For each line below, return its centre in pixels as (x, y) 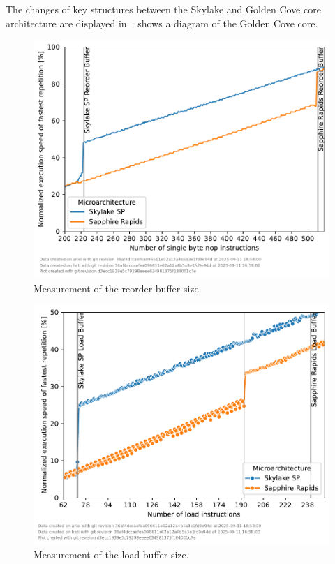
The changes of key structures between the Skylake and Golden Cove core (163, 9)
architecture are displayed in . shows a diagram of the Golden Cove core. (162, 23)
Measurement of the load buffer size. (111, 555)
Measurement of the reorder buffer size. (118, 288)
